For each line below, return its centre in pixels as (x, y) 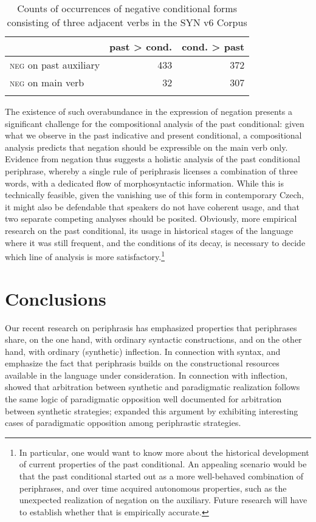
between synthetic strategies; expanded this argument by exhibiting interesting (152, 410)
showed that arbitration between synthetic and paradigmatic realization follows (153, 387)
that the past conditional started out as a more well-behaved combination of (161, 476)
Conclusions (56, 298)
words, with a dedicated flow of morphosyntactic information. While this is (144, 183)
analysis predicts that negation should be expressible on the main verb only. (146, 147)
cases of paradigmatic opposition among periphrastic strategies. (123, 423)
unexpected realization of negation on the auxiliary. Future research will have (163, 500)
